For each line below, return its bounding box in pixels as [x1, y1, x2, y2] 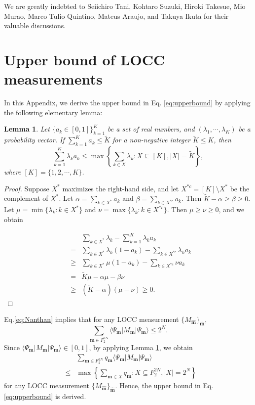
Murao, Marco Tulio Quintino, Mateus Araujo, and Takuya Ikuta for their [4, 10, 229, 21]
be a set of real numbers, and [108, 124, 195, 134]
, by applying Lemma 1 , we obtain [89, 342, 193, 352]
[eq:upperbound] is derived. [4, 391, 86, 401]
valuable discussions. [4, 20, 66, 31]
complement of [4, 193, 48, 203]
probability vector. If [4, 135, 65, 145]
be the [230, 183, 250, 193]
